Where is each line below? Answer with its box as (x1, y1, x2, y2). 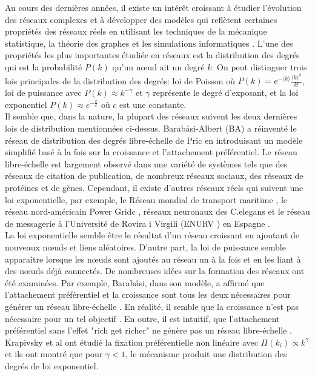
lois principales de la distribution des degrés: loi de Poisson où (5, 74, 236, 87)
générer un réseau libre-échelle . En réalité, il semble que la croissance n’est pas (5, 300, 299, 312)
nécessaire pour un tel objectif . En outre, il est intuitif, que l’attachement (5, 312, 280, 324)
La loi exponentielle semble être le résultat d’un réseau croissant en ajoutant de (5, 229, 300, 241)
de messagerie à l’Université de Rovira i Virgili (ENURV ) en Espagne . (5, 217, 270, 229)
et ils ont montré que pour (5, 347, 103, 360)
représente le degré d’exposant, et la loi (153, 86, 299, 99)
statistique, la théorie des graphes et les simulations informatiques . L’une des (5, 36, 293, 49)
